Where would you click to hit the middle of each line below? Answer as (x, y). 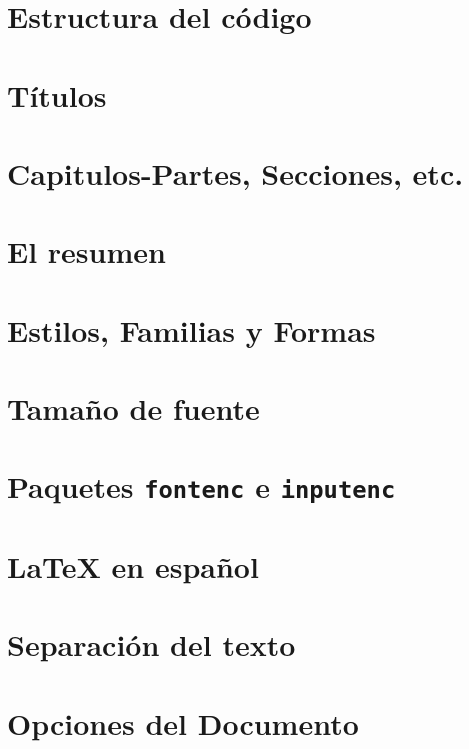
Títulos (57, 94)
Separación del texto (151, 644)
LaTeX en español (133, 565)
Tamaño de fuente (133, 408)
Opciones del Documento (183, 722)
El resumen (86, 251)
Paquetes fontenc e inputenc (201, 486)
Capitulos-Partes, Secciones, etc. (235, 172)
